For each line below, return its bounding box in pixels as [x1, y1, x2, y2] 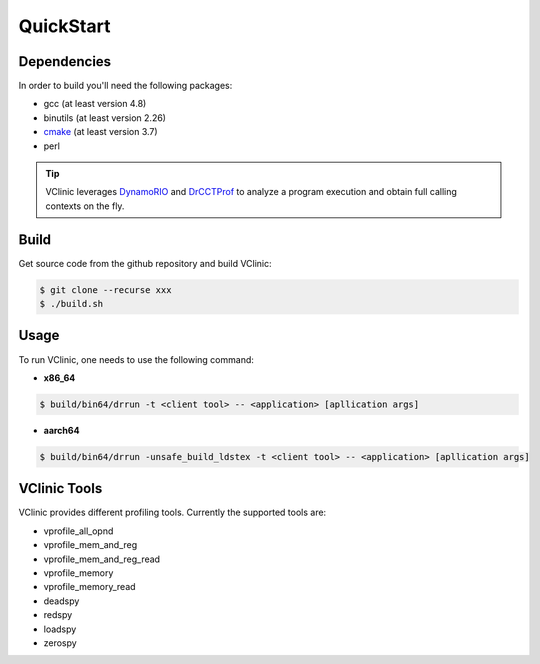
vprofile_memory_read [43, 581, 136, 593]
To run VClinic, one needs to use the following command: [18, 353, 255, 365]
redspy [43, 609, 73, 621]
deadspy [43, 595, 80, 607]
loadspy [43, 623, 77, 635]
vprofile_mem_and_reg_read [43, 553, 160, 565]
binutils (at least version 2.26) [43, 111, 167, 124]
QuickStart [18, 15, 111, 37]
